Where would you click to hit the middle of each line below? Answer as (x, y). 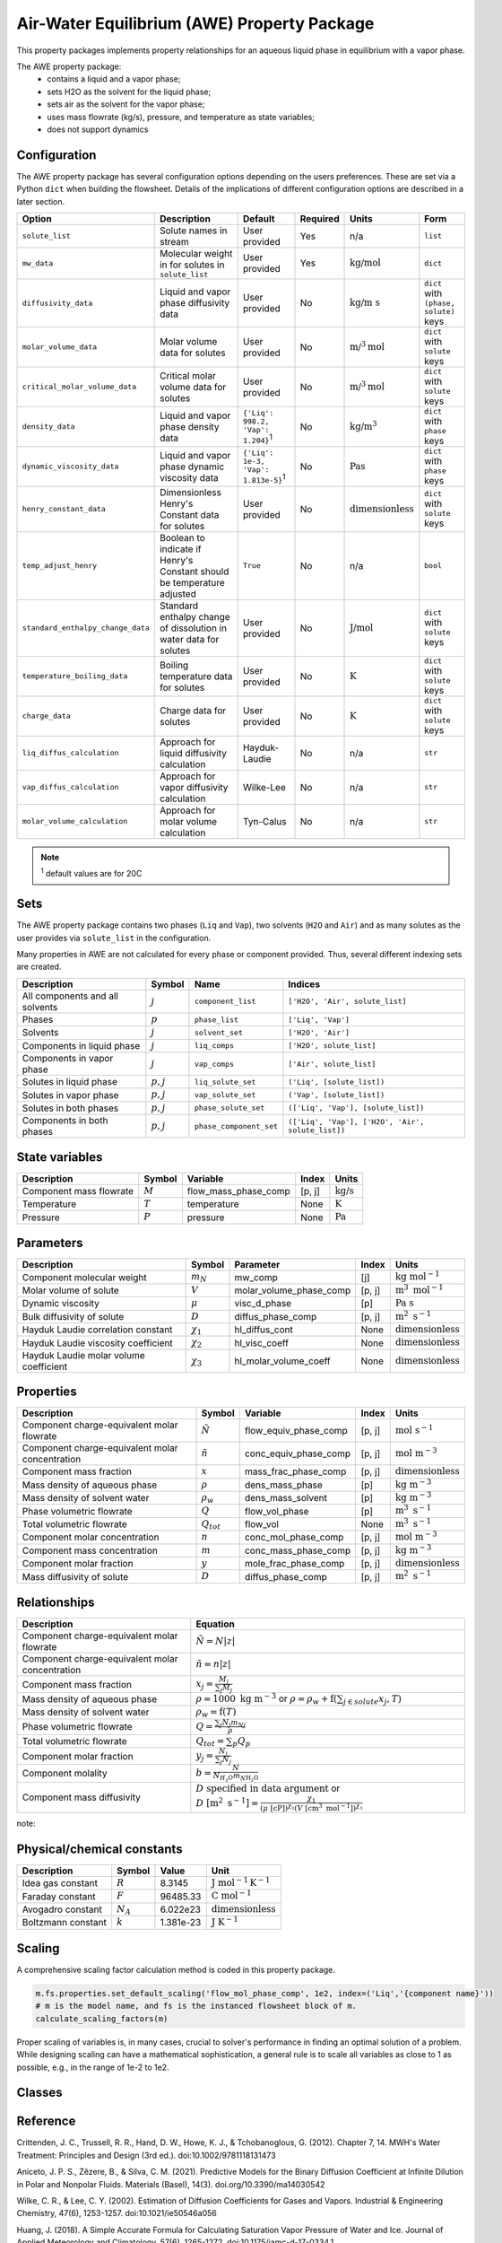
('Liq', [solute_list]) (337, 1082)
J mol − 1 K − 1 (241, 1882)
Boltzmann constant (64, 1923)
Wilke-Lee (264, 787)
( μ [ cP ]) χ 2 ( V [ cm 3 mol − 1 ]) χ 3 (312, 1807)
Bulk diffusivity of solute (73, 1316)
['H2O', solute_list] (332, 1046)
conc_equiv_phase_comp (298, 1453)
